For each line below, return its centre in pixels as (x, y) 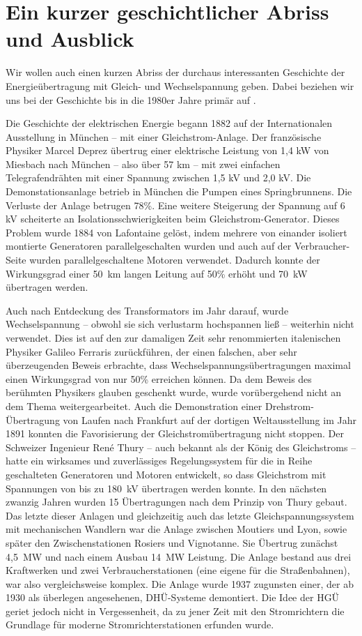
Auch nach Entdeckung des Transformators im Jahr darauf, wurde (147, 310)
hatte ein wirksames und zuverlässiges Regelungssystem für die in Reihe (159, 461)
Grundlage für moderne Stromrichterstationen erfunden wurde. (140, 624)
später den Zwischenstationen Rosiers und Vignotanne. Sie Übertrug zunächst (172, 542)
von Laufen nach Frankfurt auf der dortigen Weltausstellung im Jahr (210, 419)
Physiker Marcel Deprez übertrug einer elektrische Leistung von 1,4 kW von (167, 150)
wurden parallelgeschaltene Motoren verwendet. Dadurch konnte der (175, 260)
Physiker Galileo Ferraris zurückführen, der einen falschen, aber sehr (151, 351)
